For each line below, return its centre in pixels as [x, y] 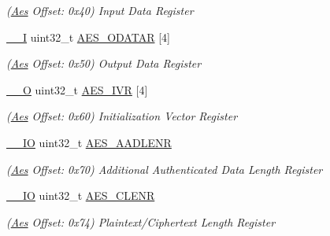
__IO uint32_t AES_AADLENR [89, 142]
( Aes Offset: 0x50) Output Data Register [104, 63]
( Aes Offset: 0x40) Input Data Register [100, 10]
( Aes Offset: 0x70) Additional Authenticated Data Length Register [165, 169]
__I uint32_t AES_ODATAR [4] [88, 37]
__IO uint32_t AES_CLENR [81, 195]
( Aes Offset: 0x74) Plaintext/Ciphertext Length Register [141, 221]
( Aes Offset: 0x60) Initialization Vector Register [122, 116]
